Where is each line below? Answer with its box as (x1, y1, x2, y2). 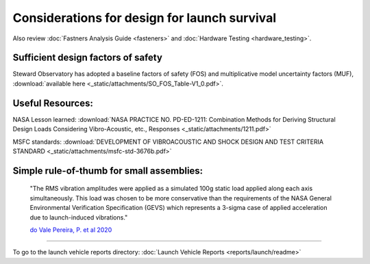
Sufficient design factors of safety (12, 52, 162, 64)
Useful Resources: (12, 97, 94, 109)
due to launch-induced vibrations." (29, 213, 128, 222)
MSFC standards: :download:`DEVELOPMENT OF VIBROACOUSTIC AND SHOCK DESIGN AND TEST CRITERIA (12, 137, 324, 146)
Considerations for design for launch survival (12, 10, 277, 25)
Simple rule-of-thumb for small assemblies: (12, 165, 203, 176)
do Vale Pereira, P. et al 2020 (29, 226, 112, 234)
